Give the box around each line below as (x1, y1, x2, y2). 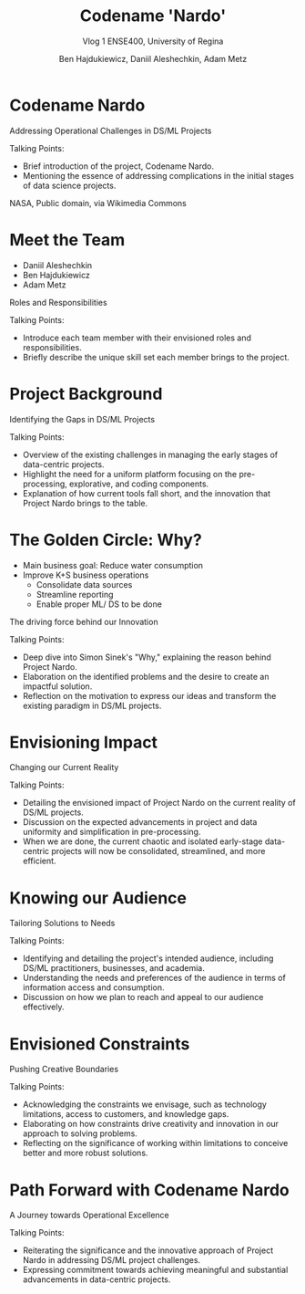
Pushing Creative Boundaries (9, 1064, 119, 1075)
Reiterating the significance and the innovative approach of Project (22, 1245, 274, 1256)
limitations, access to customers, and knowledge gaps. (22, 1109, 229, 1120)
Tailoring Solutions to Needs (9, 918, 116, 929)
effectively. (22, 1001, 65, 1013)
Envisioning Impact (9, 732, 158, 753)
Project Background (9, 383, 163, 404)
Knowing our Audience (9, 887, 187, 908)
